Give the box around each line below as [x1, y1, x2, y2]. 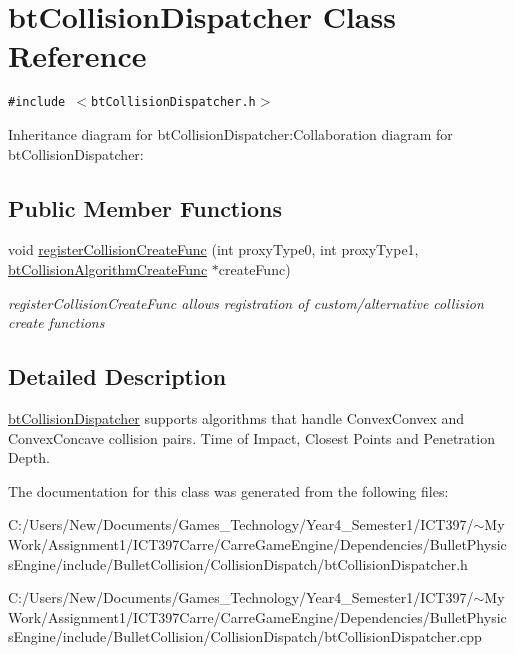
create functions [8, 312, 105, 333]
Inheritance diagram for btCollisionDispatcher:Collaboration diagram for [8, 123, 453, 144]
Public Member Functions [8, 192, 282, 223]
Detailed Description [8, 361, 227, 392]
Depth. [8, 447, 50, 468]
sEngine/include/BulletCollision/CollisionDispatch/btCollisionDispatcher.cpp [8, 626, 482, 647]
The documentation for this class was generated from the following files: [8, 480, 449, 501]
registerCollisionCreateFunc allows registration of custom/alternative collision [8, 292, 484, 313]
